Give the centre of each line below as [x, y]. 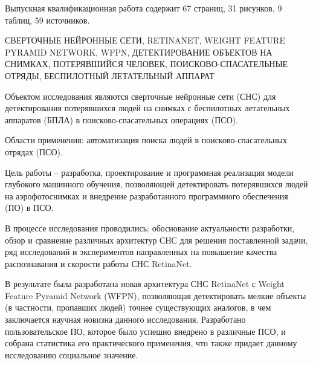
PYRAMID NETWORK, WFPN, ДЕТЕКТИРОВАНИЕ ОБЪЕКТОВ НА [139, 52]
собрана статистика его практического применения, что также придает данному [151, 343]
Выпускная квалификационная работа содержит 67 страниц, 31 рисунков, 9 [144, 8]
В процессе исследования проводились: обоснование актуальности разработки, [150, 228]
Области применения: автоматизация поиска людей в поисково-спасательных [146, 140]
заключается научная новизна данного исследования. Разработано [125, 319]
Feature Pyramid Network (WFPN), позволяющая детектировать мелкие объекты [156, 295]
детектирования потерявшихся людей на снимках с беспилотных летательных [147, 108]
